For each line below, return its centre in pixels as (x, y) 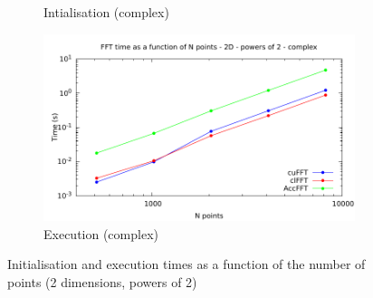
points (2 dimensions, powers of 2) (102, 281)
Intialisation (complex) (106, 12)
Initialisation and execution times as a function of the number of (186, 264)
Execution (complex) (101, 233)
